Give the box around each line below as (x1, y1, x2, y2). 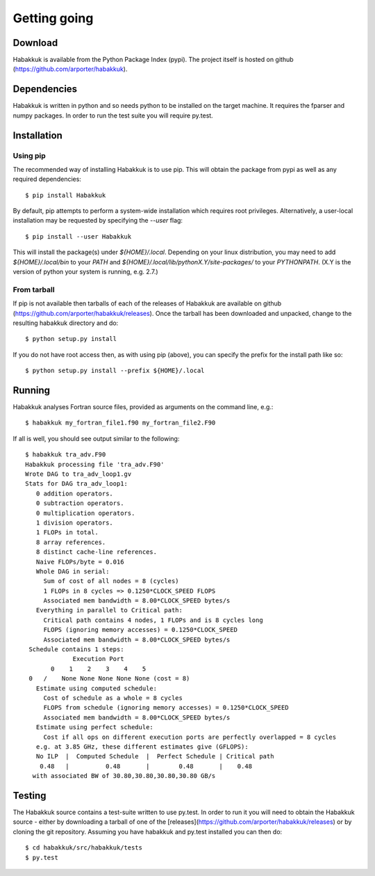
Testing (12, 790, 47, 802)
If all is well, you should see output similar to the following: (12, 434, 180, 443)
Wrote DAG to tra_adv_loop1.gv (25, 470, 132, 478)
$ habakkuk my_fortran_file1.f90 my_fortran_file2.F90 (25, 419, 216, 427)
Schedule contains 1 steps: (28, 646, 124, 653)
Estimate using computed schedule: (35, 684, 158, 692)
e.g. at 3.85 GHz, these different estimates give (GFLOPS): (35, 742, 249, 751)
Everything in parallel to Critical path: (35, 606, 183, 614)
